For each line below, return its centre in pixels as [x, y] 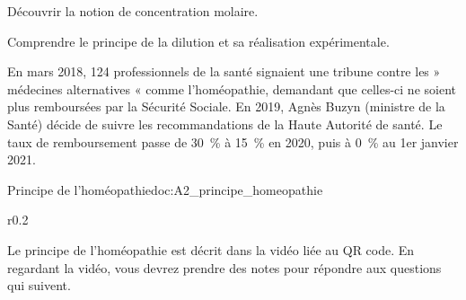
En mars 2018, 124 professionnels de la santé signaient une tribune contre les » [224, 71]
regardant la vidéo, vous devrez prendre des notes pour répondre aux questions [224, 267]
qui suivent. [39, 285]
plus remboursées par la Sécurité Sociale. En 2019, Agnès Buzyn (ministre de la [226, 106]
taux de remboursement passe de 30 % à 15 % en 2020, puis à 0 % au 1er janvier [233, 141]
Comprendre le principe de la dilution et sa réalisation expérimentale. [198, 41]
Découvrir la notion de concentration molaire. [133, 11]
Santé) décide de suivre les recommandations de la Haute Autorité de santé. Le [225, 124]
